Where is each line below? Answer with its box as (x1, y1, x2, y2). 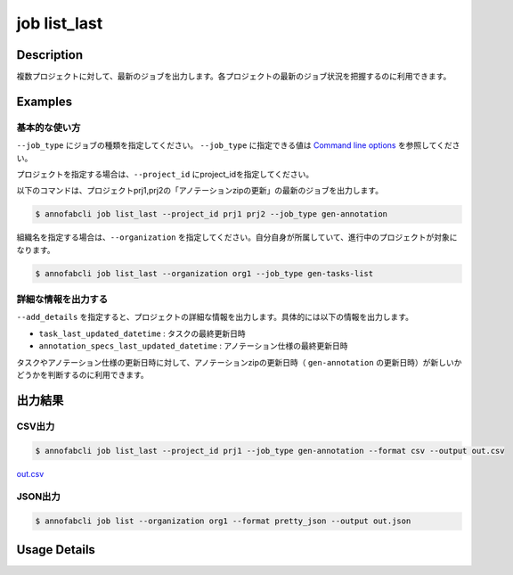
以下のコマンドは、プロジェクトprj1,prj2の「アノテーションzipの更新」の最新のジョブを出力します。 (16, 185, 383, 196)
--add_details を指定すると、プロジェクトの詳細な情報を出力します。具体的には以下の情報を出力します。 (16, 312, 414, 323)
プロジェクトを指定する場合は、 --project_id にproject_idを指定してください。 (16, 169, 314, 179)
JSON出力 (16, 490, 61, 503)
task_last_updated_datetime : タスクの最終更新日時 (38, 328, 247, 339)
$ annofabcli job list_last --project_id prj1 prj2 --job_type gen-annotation (35, 209, 387, 219)
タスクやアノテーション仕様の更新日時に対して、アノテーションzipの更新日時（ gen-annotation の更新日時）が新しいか (16, 357, 462, 367)
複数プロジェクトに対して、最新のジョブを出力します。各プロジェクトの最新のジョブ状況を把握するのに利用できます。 (16, 71, 452, 82)
